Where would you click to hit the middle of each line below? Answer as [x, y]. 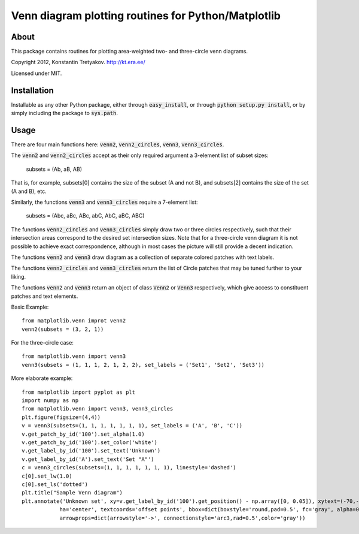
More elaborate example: [42, 378]
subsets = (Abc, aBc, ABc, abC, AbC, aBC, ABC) [85, 216]
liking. [19, 276]
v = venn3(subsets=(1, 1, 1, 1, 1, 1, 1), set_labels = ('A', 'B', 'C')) [132, 426]
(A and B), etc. [29, 191]
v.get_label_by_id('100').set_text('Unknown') [91, 451]
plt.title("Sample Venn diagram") [72, 493]
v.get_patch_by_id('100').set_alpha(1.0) [83, 434]
